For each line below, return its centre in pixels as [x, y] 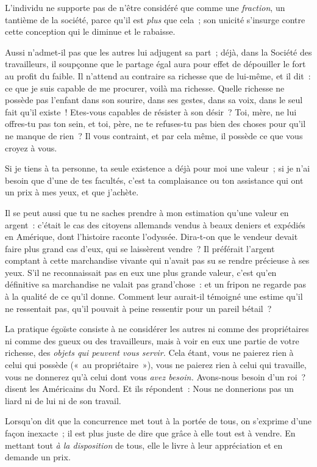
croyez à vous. [31, 147]
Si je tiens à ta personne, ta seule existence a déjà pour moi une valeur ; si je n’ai [158, 168]
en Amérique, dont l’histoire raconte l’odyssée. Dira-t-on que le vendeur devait [151, 237]
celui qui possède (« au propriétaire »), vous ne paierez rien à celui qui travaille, [156, 365]
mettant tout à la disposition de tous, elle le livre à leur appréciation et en [144, 445]
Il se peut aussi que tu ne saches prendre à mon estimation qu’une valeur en [147, 212]
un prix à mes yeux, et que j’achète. [72, 192]
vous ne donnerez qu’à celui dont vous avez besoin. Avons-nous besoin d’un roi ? [155, 376]
